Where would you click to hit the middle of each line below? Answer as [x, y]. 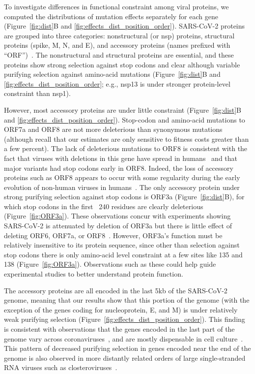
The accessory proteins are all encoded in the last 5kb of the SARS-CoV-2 [116, 290]
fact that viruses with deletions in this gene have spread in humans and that [121, 158]
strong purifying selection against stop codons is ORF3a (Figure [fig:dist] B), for [124, 197]
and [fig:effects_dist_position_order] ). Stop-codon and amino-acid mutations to [125, 119]
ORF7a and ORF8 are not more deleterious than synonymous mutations [113, 129]
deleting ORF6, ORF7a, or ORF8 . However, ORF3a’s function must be [113, 235]
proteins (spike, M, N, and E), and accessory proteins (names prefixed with [117, 45]
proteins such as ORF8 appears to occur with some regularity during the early [122, 177]
